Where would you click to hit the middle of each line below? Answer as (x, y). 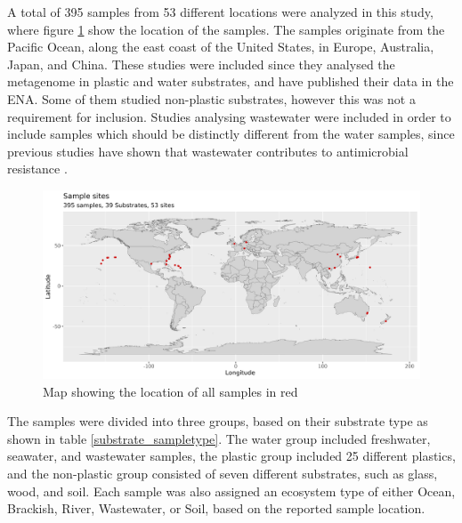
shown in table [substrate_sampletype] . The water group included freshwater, (219, 438)
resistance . (37, 169)
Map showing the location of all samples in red (170, 391)
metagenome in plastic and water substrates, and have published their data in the (231, 81)
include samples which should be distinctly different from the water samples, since (231, 134)
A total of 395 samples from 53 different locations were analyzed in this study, (220, 12)
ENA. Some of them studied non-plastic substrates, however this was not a (211, 98)
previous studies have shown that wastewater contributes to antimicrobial (208, 151)
